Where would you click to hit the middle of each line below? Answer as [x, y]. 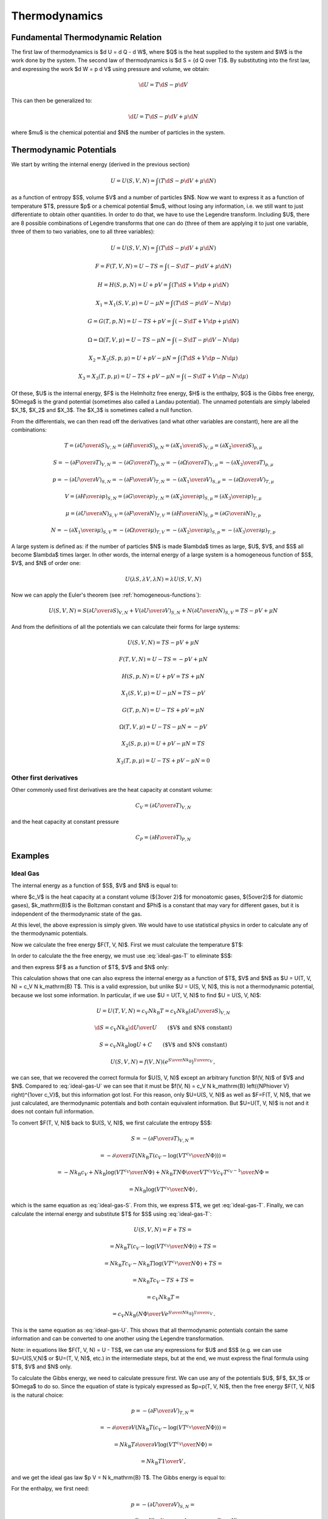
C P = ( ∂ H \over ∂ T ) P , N [163, 838]
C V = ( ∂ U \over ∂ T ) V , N [163, 806]
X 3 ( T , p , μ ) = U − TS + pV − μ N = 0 [163, 761]
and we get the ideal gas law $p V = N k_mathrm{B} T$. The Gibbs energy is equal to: [118, 1478]
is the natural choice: [37, 1395]
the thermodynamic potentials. [50, 933]
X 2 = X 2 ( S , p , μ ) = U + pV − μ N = [133, 358]
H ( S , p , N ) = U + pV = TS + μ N [163, 676]
